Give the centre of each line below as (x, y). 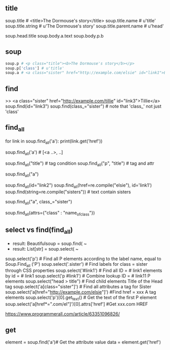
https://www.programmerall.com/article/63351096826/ (62, 314)
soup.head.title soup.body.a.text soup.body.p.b (54, 36)
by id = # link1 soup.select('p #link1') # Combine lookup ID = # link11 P (78, 276)
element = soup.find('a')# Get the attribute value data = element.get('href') (83, 342)
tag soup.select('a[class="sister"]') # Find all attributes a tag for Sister (78, 287)
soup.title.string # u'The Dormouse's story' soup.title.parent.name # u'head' (85, 26)
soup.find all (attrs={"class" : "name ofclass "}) (50, 213)
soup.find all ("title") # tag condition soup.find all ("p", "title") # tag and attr (80, 164)
